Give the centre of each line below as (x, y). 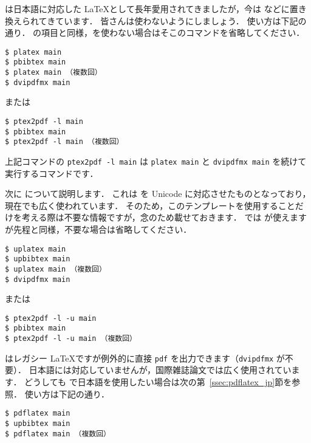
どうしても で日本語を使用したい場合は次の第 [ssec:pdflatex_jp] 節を (158, 382)
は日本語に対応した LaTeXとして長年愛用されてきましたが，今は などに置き (156, 9)
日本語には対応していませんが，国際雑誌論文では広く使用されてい (160, 370)
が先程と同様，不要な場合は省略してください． (98, 229)
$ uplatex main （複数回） (56, 269)
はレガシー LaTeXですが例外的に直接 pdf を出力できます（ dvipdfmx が (145, 358)
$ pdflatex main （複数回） (58, 434)
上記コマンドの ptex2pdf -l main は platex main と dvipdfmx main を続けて (156, 161)
